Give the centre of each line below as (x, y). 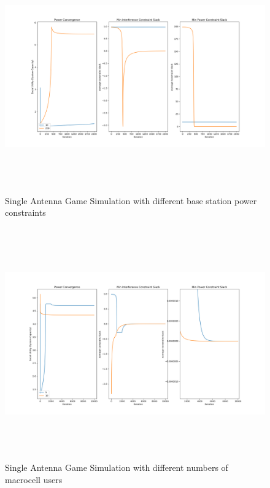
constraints (25, 212)
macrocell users (34, 479)
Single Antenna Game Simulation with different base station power (131, 200)
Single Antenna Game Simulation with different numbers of (117, 467)
